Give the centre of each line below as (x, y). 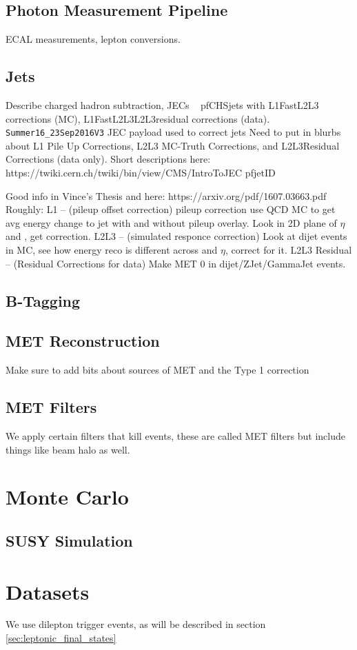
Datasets (48, 591)
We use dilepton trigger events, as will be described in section (136, 624)
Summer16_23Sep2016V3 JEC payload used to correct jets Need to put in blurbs (173, 132)
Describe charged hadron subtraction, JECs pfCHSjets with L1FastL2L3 (162, 105)
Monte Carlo (67, 497)
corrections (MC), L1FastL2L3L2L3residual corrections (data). (138, 118)
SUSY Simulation (69, 540)
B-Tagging (43, 300)
